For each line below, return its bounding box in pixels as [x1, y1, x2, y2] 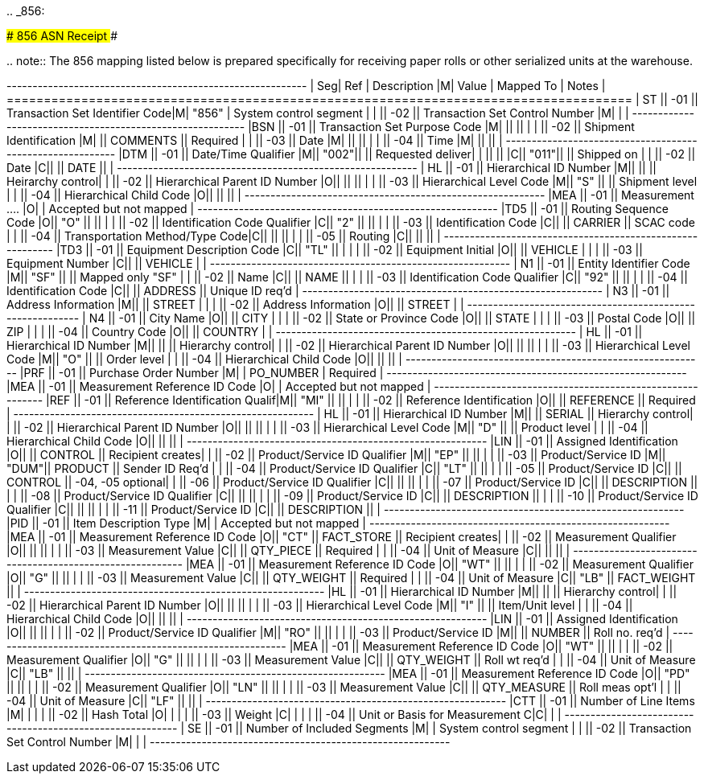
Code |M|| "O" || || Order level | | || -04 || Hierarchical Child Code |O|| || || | [6, 352, 402, 366]
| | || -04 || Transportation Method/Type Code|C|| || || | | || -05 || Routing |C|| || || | [6, 229, 441, 243]
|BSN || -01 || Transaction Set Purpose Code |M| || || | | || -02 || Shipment [248, 120, 635, 133]
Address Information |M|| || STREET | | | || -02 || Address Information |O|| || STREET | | [6, 298, 464, 311]
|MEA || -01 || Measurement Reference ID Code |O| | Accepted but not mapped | [6, 380, 431, 393]
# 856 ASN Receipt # [6, 29, 117, 43]
